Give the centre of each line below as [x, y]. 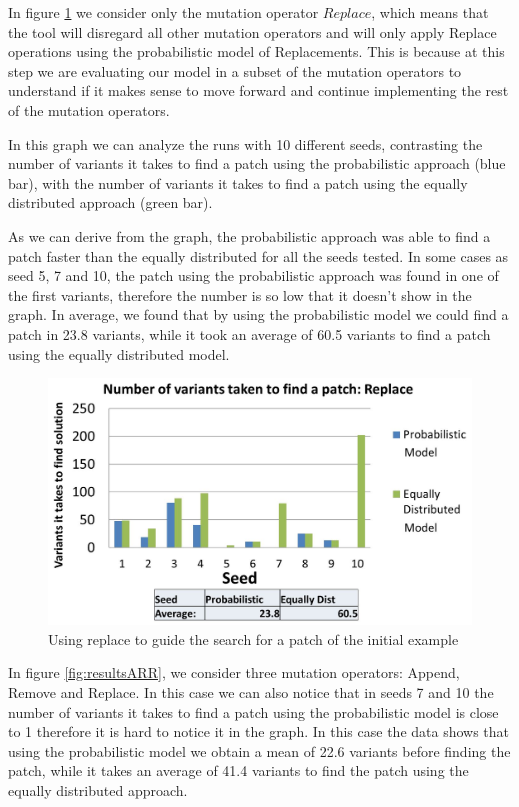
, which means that [430, 12]
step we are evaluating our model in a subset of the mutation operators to [235, 70]
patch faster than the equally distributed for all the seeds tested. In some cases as [258, 255]
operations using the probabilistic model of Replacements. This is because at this [256, 51]
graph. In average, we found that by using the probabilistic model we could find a [258, 314]
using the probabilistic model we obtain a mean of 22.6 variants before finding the [259, 750]
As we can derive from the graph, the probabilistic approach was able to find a [249, 235]
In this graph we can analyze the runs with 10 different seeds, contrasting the [245, 143]
